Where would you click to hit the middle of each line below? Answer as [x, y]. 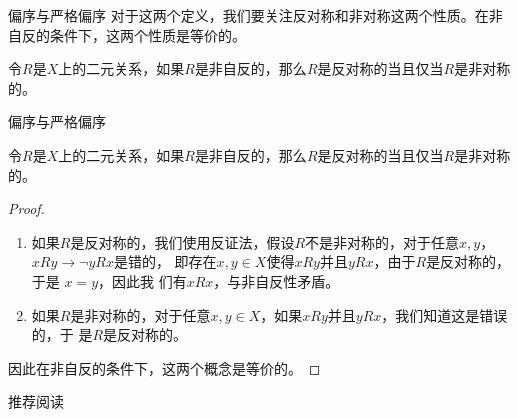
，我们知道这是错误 [444, 314]
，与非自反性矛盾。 [276, 280]
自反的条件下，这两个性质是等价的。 [127, 34]
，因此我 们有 [142, 280]
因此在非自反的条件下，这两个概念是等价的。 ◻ [164, 367]
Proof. [26, 208]
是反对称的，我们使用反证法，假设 [182, 241]
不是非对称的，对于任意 [382, 241]
